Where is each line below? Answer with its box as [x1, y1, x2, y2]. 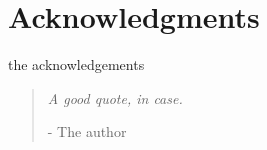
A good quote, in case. [47, 87, 183, 108]
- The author [47, 121, 127, 142]
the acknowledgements [8, 54, 145, 75]
